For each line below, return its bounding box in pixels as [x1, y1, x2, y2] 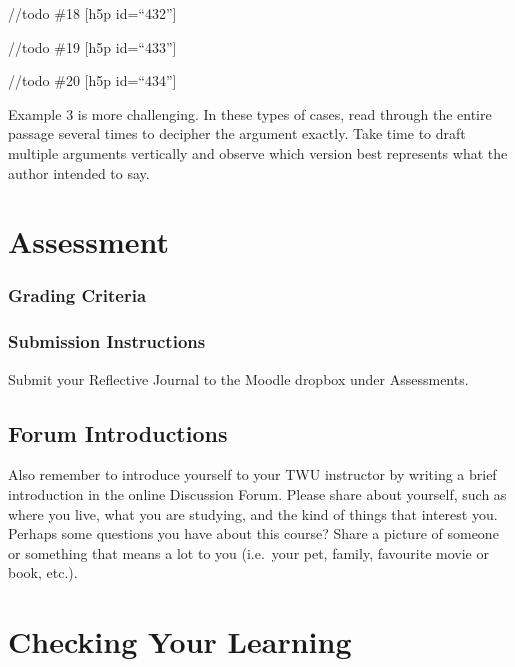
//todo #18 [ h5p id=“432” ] [8, 3, 177, 23]
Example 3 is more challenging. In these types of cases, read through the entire [8, 103, 492, 124]
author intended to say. [8, 162, 150, 183]
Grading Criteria [8, 283, 147, 308]
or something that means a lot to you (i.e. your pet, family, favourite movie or [8, 542, 489, 563]
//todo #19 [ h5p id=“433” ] [8, 36, 177, 57]
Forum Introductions [8, 417, 228, 448]
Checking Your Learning [8, 621, 352, 662]
